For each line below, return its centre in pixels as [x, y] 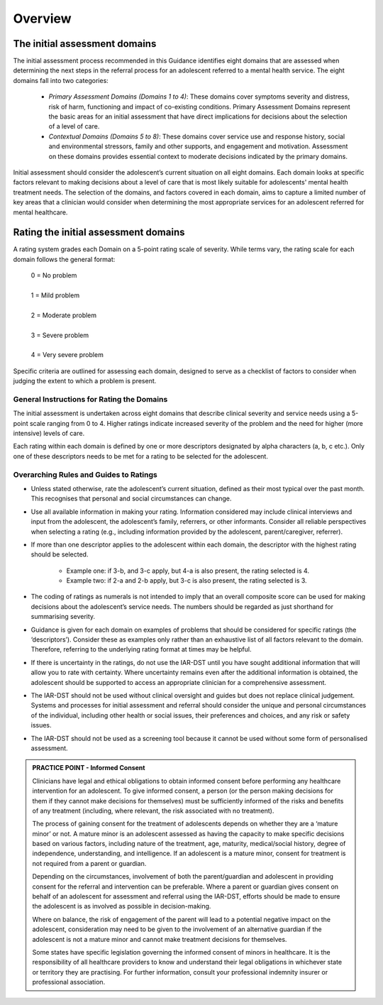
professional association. [69, 982]
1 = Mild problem [55, 295]
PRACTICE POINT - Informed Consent [89, 768]
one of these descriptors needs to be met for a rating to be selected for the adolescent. [141, 456]
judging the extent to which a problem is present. [85, 381]
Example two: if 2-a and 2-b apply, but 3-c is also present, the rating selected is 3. [187, 581]
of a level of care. [74, 126]
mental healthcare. [40, 212]
